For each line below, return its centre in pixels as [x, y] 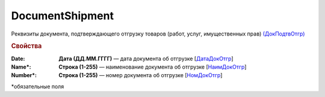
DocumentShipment [63, 16]
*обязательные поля [38, 86]
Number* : [24, 75]
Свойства [26, 46]
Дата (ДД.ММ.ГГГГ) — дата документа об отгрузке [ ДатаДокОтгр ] [146, 58]
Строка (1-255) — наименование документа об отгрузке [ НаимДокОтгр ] [153, 67]
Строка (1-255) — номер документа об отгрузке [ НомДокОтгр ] [141, 75]
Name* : [21, 67]
